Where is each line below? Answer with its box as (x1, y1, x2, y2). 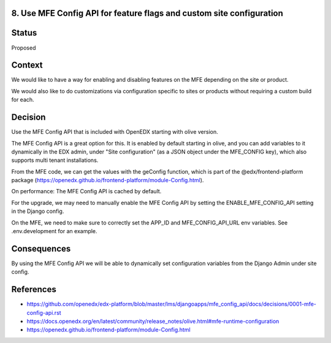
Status (11, 28, 37, 38)
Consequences (11, 243, 71, 254)
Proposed (11, 44, 36, 52)
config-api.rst (26, 309, 61, 316)
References (11, 284, 56, 295)
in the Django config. (11, 207, 64, 215)
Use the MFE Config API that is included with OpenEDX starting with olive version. (11, 128, 218, 136)
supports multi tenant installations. (11, 156, 99, 164)
